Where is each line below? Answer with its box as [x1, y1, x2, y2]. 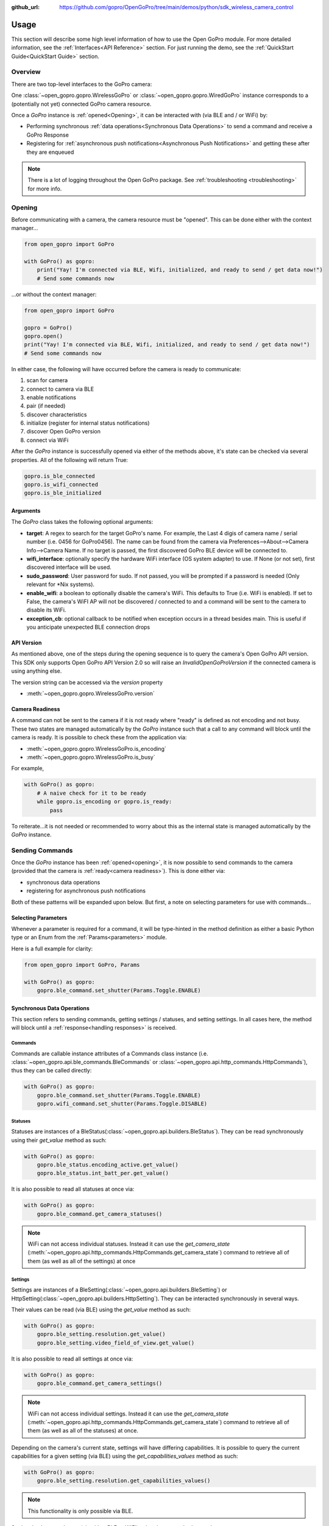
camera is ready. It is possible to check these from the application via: [11, 734, 187, 741]
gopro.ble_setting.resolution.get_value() [37, 1331, 166, 1338]
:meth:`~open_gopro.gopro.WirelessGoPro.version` [26, 690, 155, 697]
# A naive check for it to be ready [37, 789, 146, 797]
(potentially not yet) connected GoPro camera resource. [11, 100, 152, 107]
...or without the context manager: [11, 291, 97, 298]
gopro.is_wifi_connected [24, 481, 99, 488]
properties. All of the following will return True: [11, 456, 128, 463]
